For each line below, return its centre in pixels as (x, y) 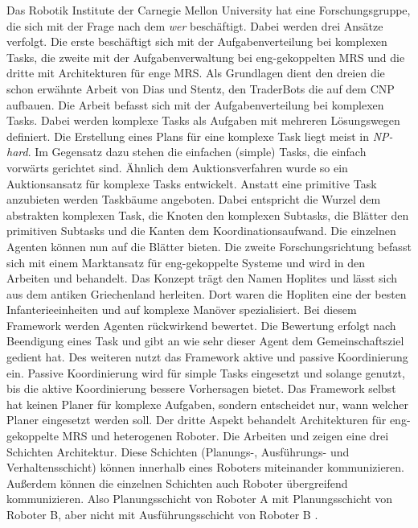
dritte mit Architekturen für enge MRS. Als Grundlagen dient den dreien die (196, 73)
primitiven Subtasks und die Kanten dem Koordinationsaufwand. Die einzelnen (201, 231)
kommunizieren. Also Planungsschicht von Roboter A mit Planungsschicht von (200, 499)
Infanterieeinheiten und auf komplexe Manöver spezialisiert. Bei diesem (182, 309)
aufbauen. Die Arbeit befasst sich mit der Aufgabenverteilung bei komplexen (195, 104)
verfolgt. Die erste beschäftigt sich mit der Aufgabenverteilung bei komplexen (197, 41)
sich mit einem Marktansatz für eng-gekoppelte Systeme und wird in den (186, 262)
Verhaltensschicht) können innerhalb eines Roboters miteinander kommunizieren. (205, 467)
